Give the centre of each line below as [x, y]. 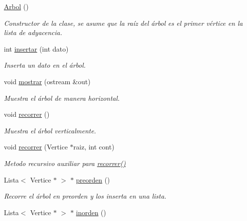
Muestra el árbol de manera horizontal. [62, 98]
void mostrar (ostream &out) [47, 81]
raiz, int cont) [94, 147]
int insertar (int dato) [36, 48]
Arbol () [16, 6]
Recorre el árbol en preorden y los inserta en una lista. [85, 196]
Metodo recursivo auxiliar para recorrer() [65, 163]
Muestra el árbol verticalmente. [50, 130]
